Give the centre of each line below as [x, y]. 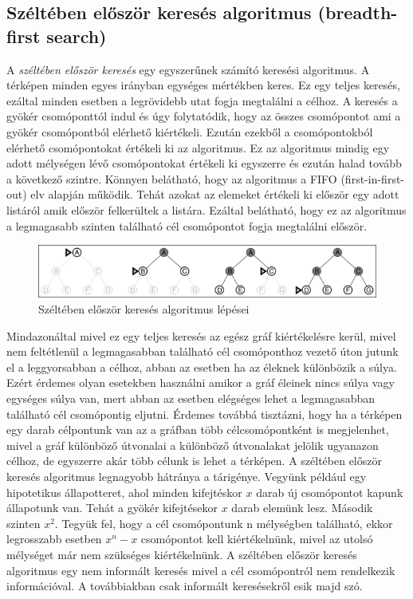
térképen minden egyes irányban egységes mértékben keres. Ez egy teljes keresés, [203, 85]
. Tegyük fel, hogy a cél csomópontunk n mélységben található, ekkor [224, 523]
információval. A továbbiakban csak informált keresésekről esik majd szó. [185, 586]
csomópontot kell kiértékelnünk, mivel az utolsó [257, 539]
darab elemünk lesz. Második [302, 508]
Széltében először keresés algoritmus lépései [144, 309]
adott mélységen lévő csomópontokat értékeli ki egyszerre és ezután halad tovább [204, 163]
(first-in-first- [372, 178]
